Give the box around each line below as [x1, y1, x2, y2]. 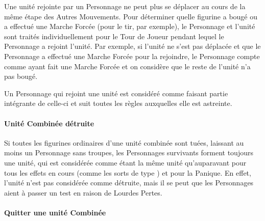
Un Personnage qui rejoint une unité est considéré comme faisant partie [4, 88, 228, 98]
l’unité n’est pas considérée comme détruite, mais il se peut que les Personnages [4, 177, 254, 188]
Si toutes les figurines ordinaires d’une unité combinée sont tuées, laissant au [4, 137, 244, 148]
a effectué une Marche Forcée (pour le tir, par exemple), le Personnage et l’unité [4, 21, 255, 32]
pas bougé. [4, 71, 38, 81]
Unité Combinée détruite [4, 118, 94, 128]
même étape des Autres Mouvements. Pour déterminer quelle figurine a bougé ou [4, 11, 258, 21]
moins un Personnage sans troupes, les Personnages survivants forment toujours [4, 147, 253, 158]
